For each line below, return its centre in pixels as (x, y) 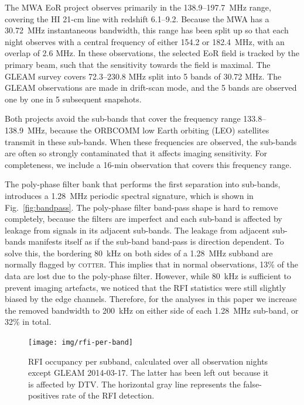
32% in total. (28, 322)
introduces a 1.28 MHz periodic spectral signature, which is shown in (129, 195)
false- (252, 384)
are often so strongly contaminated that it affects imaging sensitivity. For (136, 153)
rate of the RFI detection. (108, 395)
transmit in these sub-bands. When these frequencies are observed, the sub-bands (151, 141)
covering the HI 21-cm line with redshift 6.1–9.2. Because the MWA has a (137, 18)
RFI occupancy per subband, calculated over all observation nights (148, 361)
